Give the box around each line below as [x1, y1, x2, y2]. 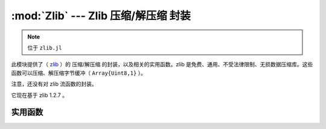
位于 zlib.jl [27, 44, 62, 51]
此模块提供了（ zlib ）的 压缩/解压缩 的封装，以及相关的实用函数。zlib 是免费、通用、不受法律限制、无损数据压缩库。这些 [11, 61, 313, 68]
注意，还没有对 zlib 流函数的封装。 [11, 80, 97, 87]
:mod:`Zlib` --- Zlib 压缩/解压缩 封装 [11, 9, 191, 22]
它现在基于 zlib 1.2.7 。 [11, 91, 68, 99]
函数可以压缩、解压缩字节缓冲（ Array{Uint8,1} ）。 [11, 69, 146, 77]
